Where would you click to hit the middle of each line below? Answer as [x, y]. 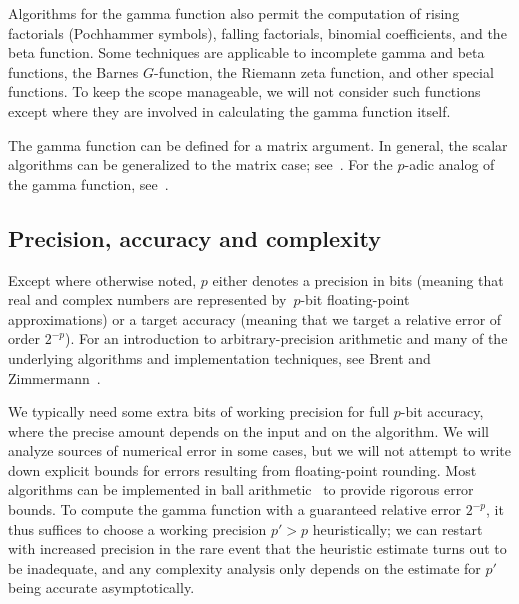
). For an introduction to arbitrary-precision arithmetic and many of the [286, 338]
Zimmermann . [54, 377]
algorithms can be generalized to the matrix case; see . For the [200, 164]
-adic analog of [449, 164]
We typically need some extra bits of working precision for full [199, 411]
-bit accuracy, [442, 411]
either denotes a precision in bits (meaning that [358, 279]
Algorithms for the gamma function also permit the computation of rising [234, 13]
